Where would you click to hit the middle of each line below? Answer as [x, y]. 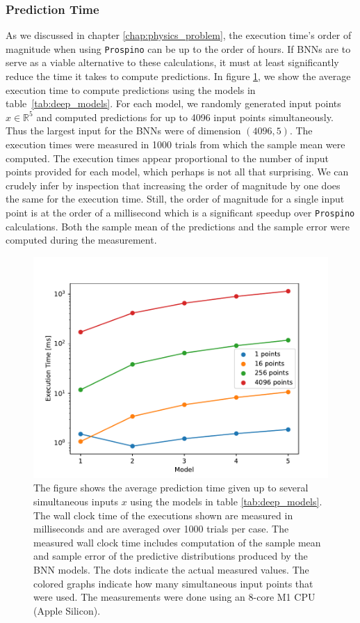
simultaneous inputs [76, 502]
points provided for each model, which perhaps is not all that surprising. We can [177, 172]
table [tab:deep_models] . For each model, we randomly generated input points [173, 103]
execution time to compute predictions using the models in [131, 89]
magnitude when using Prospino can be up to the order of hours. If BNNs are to [178, 48]
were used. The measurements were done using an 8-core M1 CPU [174, 597]
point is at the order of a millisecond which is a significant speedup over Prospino [180, 212]
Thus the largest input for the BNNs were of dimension [123, 131]
